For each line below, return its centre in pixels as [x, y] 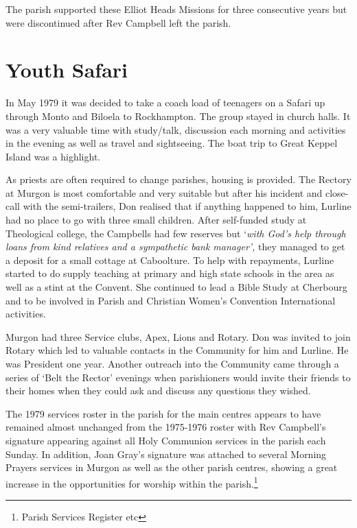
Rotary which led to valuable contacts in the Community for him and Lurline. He [177, 350]
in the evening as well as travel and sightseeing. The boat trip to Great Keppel [172, 143]
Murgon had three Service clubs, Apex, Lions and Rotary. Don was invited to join [178, 336]
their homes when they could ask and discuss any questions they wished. [158, 391]
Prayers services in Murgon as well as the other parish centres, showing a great [172, 467]
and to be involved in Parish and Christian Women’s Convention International [171, 300]
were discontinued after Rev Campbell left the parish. [118, 22]
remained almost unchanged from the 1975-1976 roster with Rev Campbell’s [166, 427]
